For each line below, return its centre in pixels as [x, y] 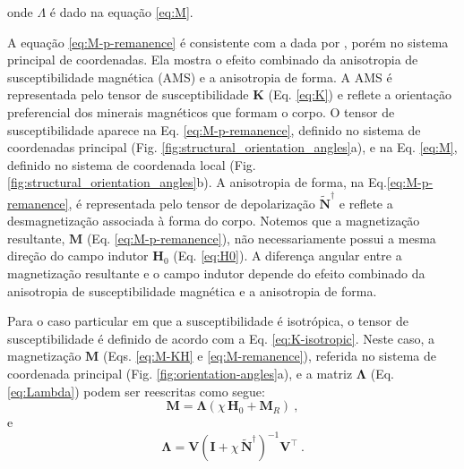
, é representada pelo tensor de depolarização [192, 203]
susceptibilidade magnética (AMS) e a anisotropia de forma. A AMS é [200, 77]
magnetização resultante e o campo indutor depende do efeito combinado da [216, 273]
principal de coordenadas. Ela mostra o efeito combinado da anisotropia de [213, 60]
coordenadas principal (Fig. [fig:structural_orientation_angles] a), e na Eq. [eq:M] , [232, 147]
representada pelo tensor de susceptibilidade [128, 94]
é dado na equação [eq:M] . [121, 12]
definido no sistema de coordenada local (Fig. [132, 164]
